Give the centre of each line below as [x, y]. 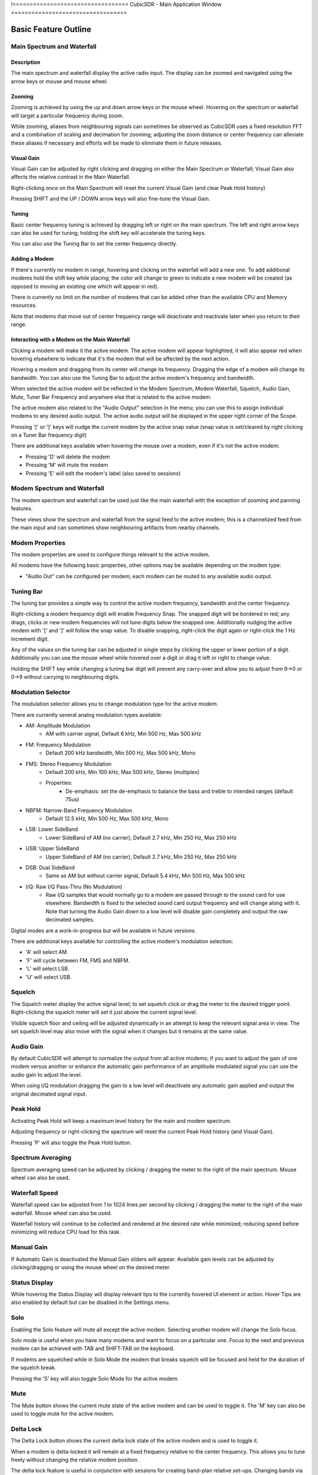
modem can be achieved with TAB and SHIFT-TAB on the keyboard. [93, 1349]
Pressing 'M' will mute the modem [67, 465]
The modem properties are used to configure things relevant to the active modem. [110, 555]
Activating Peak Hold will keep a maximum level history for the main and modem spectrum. [121, 1120]
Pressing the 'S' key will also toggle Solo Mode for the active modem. [95, 1378]
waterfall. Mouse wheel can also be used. [61, 1213]
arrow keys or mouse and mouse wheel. [59, 81]
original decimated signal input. [49, 1094]
